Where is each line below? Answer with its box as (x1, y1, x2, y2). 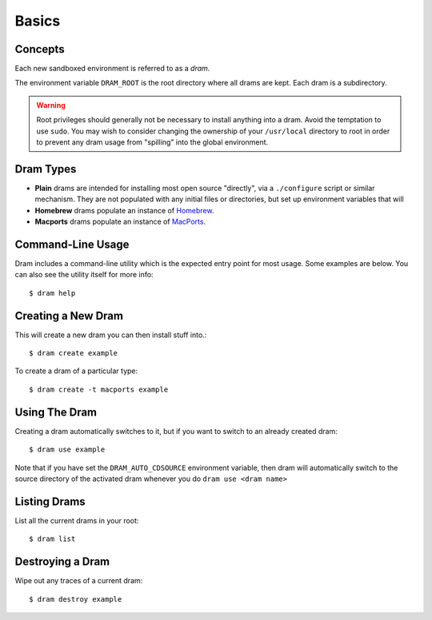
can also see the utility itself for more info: (14, 270, 154, 280)
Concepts (14, 42, 65, 56)
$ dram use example (29, 445, 106, 455)
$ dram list (29, 535, 76, 543)
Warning (36, 100, 66, 109)
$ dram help (29, 288, 76, 297)
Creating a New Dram (14, 308, 124, 323)
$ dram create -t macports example (29, 384, 169, 394)
